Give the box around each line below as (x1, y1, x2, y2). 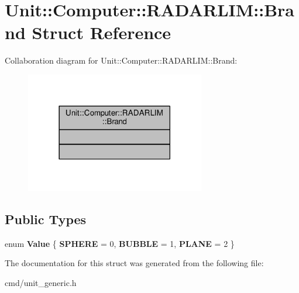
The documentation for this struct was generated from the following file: (5, 257, 264, 269)
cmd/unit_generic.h (5, 276, 77, 288)
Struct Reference (32, 20, 171, 44)
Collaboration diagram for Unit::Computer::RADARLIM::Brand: (5, 54, 238, 67)
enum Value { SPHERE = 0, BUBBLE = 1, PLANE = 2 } (5, 237, 235, 249)
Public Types (5, 210, 87, 228)
